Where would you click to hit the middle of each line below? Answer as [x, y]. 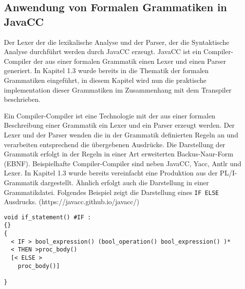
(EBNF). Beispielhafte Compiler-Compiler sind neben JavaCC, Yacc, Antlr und [123, 163]
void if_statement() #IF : [47, 217]
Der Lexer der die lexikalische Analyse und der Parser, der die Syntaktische [117, 42]
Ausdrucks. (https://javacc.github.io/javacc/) [72, 202]
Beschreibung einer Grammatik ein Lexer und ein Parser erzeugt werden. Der [119, 125]
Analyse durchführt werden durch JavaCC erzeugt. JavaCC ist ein [103, 51]
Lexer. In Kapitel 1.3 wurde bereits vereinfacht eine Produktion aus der [111, 173]
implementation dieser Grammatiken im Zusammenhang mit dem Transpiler [118, 89]
